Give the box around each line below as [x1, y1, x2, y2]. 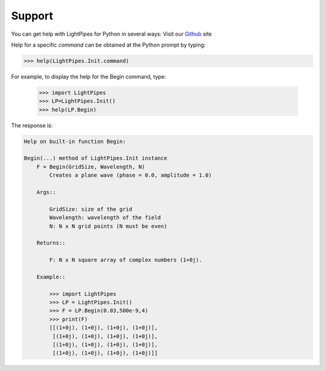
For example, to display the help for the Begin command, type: [11, 73, 166, 80]
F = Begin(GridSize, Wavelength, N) [36, 163, 145, 170]
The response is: [11, 122, 53, 129]
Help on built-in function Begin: [24, 138, 126, 145]
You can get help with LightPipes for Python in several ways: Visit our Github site [11, 30, 213, 38]
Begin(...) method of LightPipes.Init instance [24, 155, 167, 162]
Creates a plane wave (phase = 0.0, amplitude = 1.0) [49, 172, 212, 179]
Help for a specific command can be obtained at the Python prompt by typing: [11, 41, 206, 48]
